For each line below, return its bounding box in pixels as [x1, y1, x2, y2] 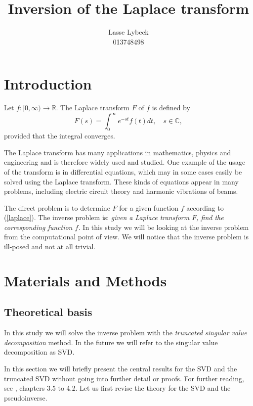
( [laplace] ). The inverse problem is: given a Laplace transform [4, 212, 190, 223]
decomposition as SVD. [4, 347, 75, 357]
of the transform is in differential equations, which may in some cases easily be [4, 166, 242, 177]
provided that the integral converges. [4, 131, 115, 141]
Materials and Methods [4, 270, 167, 290]
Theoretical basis [4, 304, 92, 319]
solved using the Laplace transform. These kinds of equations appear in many [4, 176, 239, 186]
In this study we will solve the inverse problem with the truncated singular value [4, 327, 247, 338]
